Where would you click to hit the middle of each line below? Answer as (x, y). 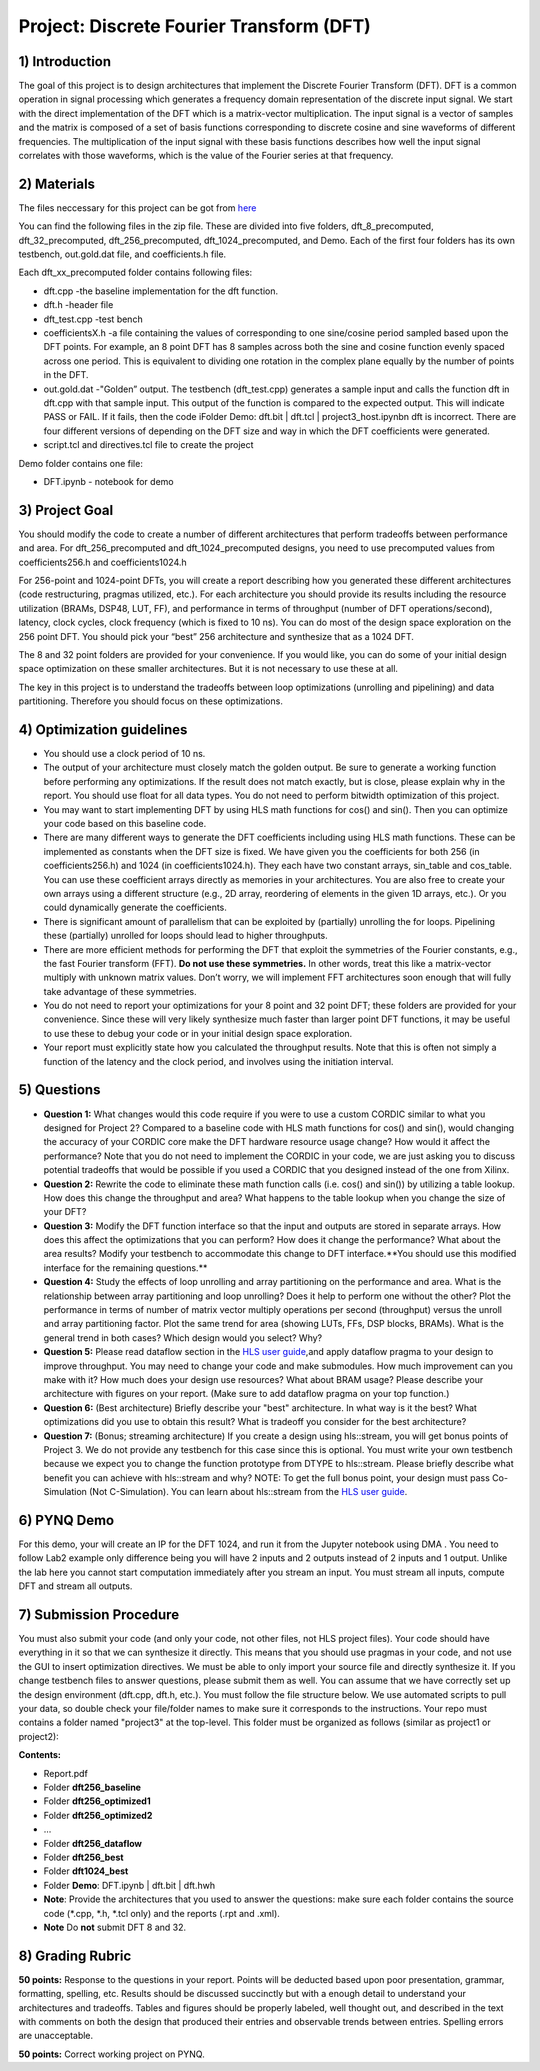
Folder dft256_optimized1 (97, 1801)
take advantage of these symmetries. (120, 991)
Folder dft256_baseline (92, 1787)
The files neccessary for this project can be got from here (137, 207)
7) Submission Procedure (99, 1614)
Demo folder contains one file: (81, 463)
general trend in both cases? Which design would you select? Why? (183, 1337)
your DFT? (65, 1212)
